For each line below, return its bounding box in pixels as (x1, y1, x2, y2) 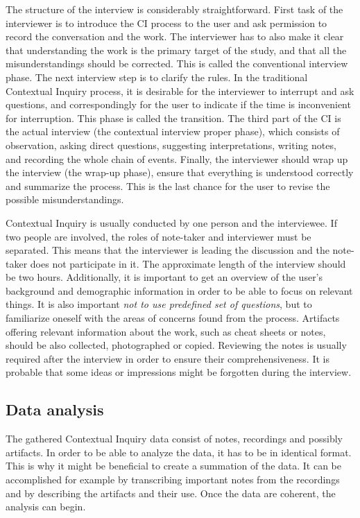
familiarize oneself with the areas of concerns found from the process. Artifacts (6, 311, 340, 325)
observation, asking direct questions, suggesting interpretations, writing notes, (6, 137, 336, 152)
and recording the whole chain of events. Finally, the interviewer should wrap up (6, 151, 348, 166)
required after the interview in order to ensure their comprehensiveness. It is (6, 351, 329, 365)
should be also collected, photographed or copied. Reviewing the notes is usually (6, 338, 347, 352)
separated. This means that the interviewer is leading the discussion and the (6, 243, 329, 257)
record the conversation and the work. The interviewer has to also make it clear (6, 29, 344, 44)
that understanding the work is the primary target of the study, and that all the (6, 42, 347, 57)
